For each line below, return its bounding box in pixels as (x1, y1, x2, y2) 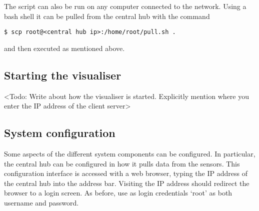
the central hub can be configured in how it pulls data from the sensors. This (4, 158, 240, 168)
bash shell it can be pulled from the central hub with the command (4, 10, 210, 21)
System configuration (4, 125, 115, 140)
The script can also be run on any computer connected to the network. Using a (4, 1, 246, 11)
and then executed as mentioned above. (4, 42, 125, 53)
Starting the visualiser (4, 67, 121, 82)
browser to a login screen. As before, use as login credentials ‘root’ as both (4, 187, 232, 198)
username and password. (4, 197, 79, 207)
